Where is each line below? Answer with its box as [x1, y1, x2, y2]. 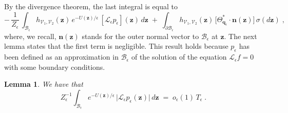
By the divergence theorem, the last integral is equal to [4, 1, 178, 11]
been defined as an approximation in [4, 51, 119, 62]
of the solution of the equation [131, 51, 227, 62]
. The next [224, 30, 257, 41]
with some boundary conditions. [4, 61, 105, 72]
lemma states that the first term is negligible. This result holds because [4, 41, 228, 51]
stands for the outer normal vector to [82, 30, 199, 41]
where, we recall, [4, 30, 56, 41]
